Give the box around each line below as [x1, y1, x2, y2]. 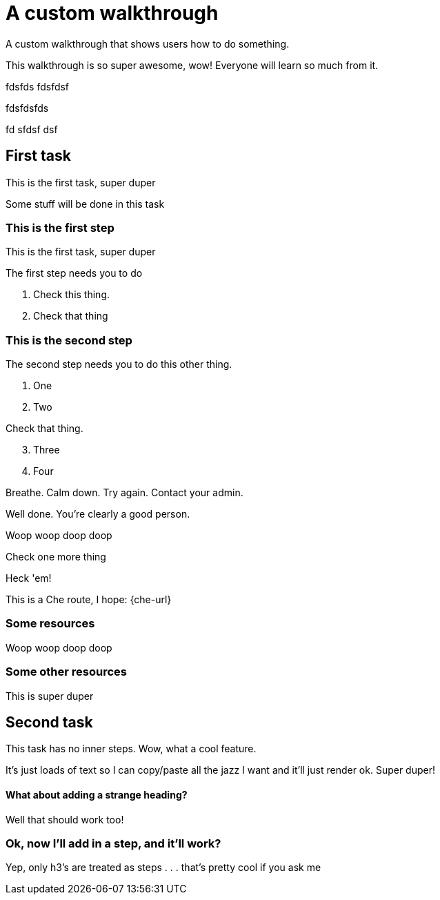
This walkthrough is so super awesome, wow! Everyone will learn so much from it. [6, 59, 379, 71]
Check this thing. [33, 288, 110, 301]
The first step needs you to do [6, 267, 143, 280]
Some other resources [6, 665, 128, 679]
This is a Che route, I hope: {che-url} [6, 594, 172, 606]
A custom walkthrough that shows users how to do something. [6, 37, 290, 50]
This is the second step [6, 333, 132, 347]
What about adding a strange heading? [6, 789, 188, 801]
